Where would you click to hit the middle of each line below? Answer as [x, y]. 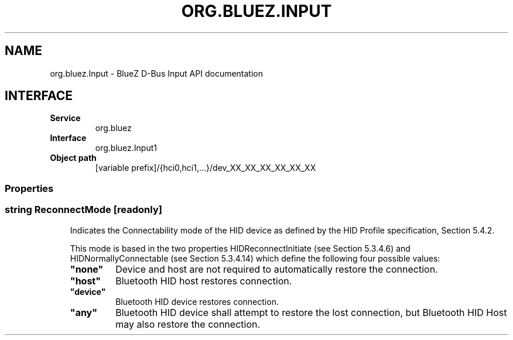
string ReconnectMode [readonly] [83, 210]
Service [65, 118]
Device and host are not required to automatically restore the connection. [277, 269]
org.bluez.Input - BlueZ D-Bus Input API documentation [157, 73]
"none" [87, 269]
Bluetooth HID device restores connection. [197, 301]
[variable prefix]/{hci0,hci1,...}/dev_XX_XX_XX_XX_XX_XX [206, 168]
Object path [73, 158]
